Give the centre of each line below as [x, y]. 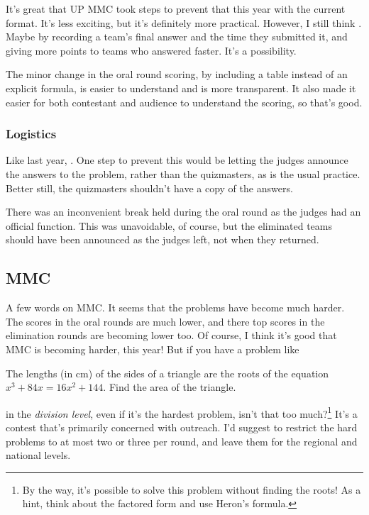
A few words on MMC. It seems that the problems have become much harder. [175, 308]
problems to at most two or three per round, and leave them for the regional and [182, 441]
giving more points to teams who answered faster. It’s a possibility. [151, 50]
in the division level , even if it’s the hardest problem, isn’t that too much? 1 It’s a [182, 412]
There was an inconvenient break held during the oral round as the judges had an [183, 212]
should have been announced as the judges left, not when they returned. [163, 239]
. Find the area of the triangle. [170, 387]
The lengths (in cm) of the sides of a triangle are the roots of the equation [167, 373]
